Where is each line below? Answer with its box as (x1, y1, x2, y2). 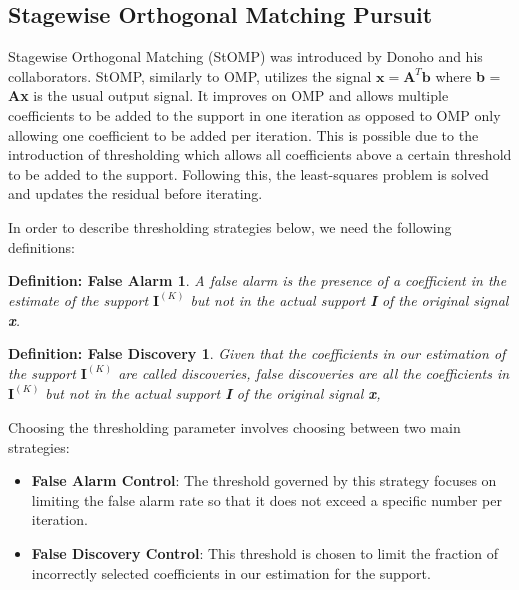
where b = (435, 65, 501, 86)
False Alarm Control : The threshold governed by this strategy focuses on (31, 470, 497, 491)
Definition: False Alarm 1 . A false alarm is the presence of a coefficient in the (8, 270, 507, 291)
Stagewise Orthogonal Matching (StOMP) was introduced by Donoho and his (8, 46, 483, 67)
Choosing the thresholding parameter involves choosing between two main (8, 417, 461, 438)
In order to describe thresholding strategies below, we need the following (8, 216, 452, 237)
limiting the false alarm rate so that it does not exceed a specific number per (31, 489, 502, 510)
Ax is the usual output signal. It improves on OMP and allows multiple (8, 85, 449, 106)
